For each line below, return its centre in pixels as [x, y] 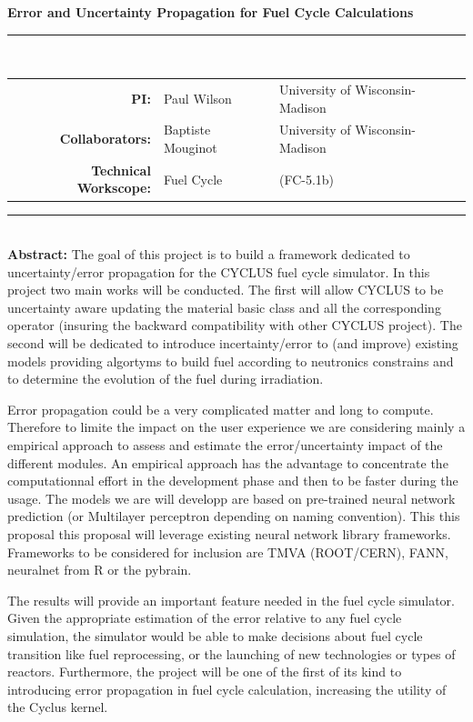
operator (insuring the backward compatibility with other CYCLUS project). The [235, 325]
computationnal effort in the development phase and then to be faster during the [233, 481]
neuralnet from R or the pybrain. [100, 570]
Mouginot [190, 147]
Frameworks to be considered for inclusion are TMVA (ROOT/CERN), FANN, [228, 552]
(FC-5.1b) [307, 179]
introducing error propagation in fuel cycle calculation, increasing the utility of [227, 689]
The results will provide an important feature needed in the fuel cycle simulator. [231, 600]
